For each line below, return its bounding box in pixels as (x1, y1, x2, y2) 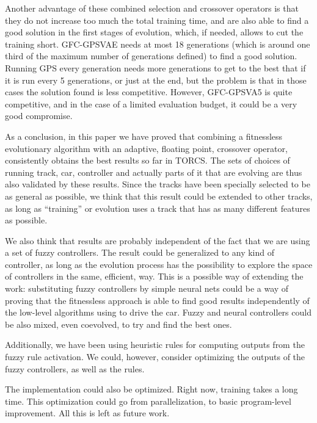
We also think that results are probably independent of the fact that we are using (5, 234, 310, 247)
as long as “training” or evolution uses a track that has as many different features (5, 201, 310, 214)
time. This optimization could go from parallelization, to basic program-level (5, 394, 291, 407)
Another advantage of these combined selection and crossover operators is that (5, 2, 299, 14)
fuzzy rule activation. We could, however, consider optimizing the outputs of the (5, 350, 305, 363)
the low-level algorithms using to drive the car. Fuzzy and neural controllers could (5, 306, 312, 319)
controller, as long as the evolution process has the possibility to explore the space (5, 258, 313, 270)
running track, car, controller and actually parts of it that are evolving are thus (5, 165, 302, 178)
